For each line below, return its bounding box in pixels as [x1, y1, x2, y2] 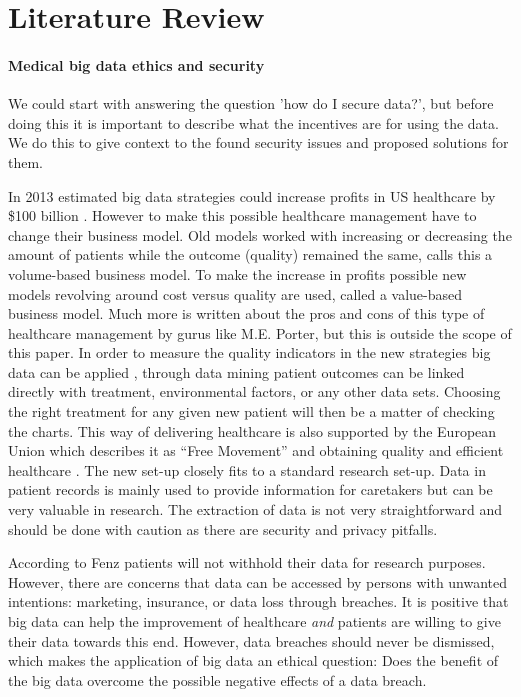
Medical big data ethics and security [8, 54, 265, 75]
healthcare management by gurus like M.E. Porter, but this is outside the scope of [8, 322, 512, 343]
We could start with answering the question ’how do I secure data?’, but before [8, 93, 494, 114]
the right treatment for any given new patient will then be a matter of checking [8, 401, 495, 422]
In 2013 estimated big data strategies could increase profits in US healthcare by [8, 185, 496, 206]
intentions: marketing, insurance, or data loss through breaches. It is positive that [8, 591, 509, 612]
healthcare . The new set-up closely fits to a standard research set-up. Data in [8, 459, 486, 480]
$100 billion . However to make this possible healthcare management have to [8, 205, 477, 226]
